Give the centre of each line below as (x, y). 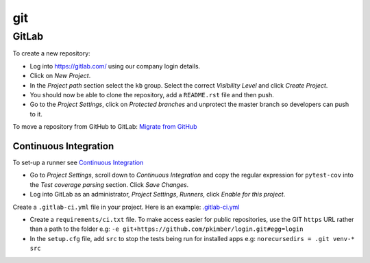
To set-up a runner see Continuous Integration (78, 163)
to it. (36, 114)
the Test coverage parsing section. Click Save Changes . (109, 184)
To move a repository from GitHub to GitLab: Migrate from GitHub (105, 127)
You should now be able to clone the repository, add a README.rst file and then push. (152, 95)
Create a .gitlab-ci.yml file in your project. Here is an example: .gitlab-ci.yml (126, 207)
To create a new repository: (51, 53)
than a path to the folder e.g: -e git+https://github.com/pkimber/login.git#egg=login (166, 229)
